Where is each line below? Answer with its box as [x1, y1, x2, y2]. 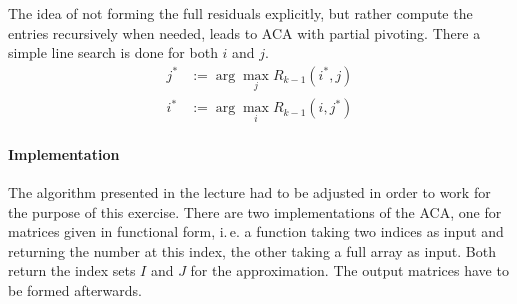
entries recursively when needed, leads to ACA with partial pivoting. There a [8, 22, 481, 43]
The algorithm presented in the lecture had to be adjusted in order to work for [8, 182, 491, 203]
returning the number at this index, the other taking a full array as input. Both [8, 240, 496, 261]
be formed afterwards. [8, 280, 142, 301]
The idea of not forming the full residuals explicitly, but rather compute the [8, 3, 473, 23]
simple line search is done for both [8, 42, 218, 63]
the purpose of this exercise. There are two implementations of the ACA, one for [8, 201, 502, 222]
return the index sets [8, 260, 136, 281]
